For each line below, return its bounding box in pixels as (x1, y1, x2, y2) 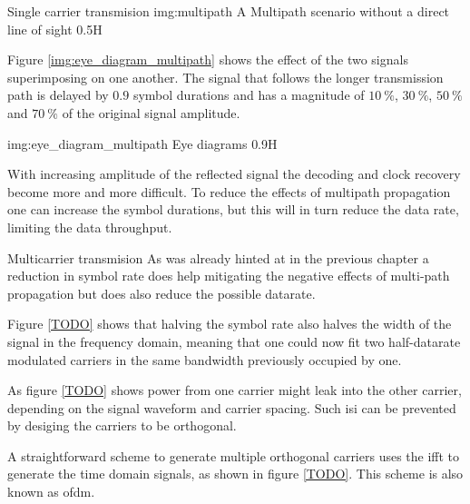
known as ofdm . (7, 482, 95, 501)
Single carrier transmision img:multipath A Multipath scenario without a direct (7, 2, 450, 20)
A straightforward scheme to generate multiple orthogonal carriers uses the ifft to (7, 446, 460, 465)
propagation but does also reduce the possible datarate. (7, 283, 316, 302)
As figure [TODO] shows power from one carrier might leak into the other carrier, (7, 380, 462, 400)
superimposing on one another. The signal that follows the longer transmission (7, 67, 444, 86)
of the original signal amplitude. (62, 103, 240, 122)
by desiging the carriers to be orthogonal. (7, 416, 237, 435)
